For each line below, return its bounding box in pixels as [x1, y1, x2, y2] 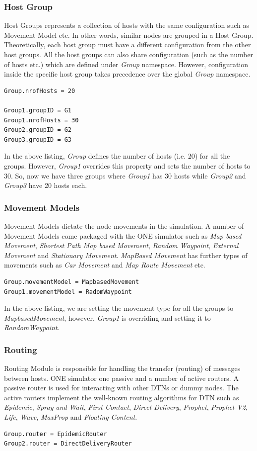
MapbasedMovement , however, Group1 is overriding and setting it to [4, 312, 211, 323]
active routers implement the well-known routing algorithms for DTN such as [4, 392, 239, 402]
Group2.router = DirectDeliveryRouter [4, 440, 132, 448]
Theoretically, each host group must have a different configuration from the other [4, 39, 251, 50]
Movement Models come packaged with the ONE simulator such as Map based [4, 230, 242, 241]
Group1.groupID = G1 [4, 106, 72, 114]
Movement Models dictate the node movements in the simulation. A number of [4, 220, 244, 231]
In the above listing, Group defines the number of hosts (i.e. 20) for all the [4, 151, 230, 161]
